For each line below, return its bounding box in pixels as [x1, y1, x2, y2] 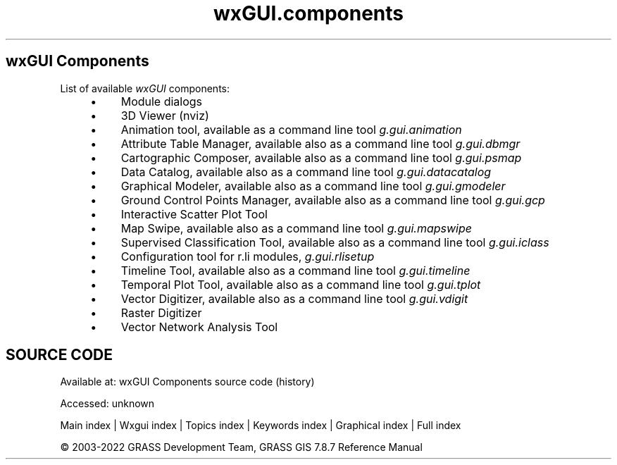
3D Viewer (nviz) [120, 108, 209, 123]
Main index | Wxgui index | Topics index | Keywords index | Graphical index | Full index [60, 419, 461, 432]
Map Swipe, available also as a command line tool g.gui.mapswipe [120, 221, 472, 235]
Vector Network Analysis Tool [120, 319, 278, 334]
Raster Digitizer [120, 305, 202, 320]
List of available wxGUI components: [60, 82, 230, 94]
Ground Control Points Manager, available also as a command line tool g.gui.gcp [120, 192, 545, 207]
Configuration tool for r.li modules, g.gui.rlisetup [120, 249, 375, 263]
